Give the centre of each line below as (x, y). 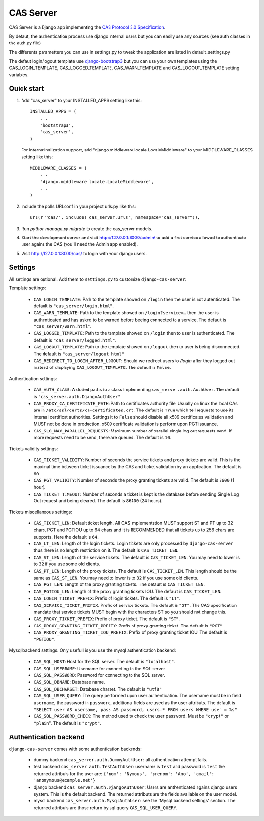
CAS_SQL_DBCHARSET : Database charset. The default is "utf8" (98, 689)
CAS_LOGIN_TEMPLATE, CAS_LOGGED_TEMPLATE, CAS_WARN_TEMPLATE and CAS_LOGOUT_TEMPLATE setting (124, 68)
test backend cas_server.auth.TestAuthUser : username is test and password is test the (129, 767)
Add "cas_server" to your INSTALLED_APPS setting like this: (81, 100)
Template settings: (28, 288)
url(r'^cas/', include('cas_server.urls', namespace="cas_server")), (115, 218)
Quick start (26, 89)
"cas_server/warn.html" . (63, 326)
